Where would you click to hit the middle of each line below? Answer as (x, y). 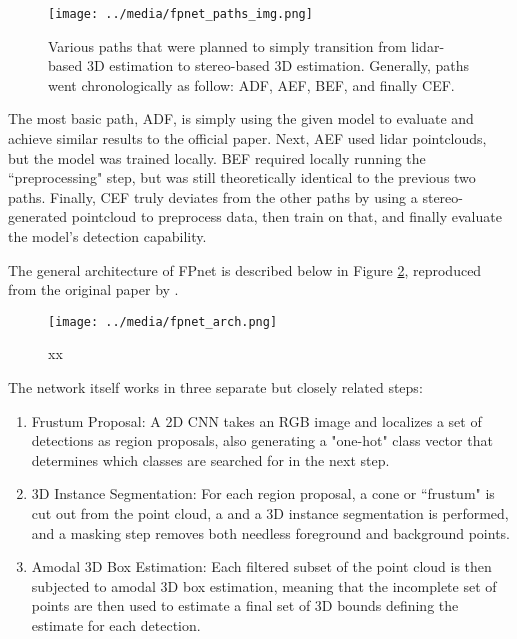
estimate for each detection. (116, 624)
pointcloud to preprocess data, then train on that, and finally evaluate (286, 216)
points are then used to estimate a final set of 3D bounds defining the (245, 605)
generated (38, 216)
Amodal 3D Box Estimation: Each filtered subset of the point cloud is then (261, 566)
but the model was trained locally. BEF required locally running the (217, 157)
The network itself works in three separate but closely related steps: (215, 387)
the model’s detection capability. (107, 236)
